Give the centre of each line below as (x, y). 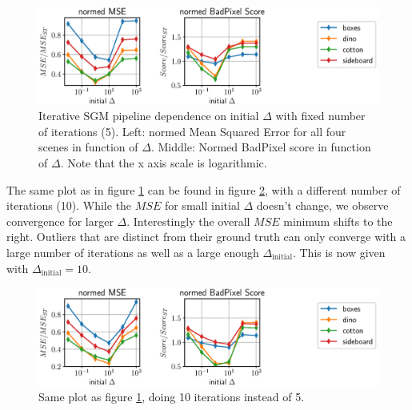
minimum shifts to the (338, 221)
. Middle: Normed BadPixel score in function (261, 147)
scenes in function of (88, 147)
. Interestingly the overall (188, 221)
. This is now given (339, 252)
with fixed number (320, 116)
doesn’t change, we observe (322, 205)
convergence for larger (60, 221)
